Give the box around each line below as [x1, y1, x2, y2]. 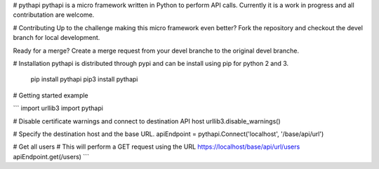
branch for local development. [13, 34, 100, 42]
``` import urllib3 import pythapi [13, 104, 103, 112]
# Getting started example [13, 91, 89, 100]
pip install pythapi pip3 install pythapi [30, 75, 138, 83]
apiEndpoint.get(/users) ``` [13, 152, 89, 161]
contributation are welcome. [13, 11, 95, 19]
